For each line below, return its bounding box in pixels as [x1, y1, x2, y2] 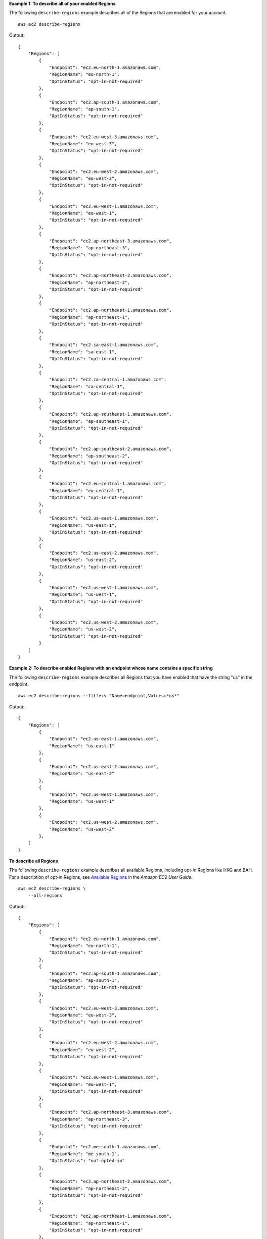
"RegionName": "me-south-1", [49, 1151, 120, 1157]
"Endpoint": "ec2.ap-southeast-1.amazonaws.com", [49, 411, 172, 417]
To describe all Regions [9, 858, 58, 864]
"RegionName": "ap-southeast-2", [49, 453, 131, 458]
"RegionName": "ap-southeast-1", [49, 418, 131, 424]
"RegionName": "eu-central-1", [49, 488, 125, 493]
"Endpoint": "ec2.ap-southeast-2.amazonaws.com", [49, 446, 172, 452]
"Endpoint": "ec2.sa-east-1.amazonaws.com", [49, 342, 159, 348]
